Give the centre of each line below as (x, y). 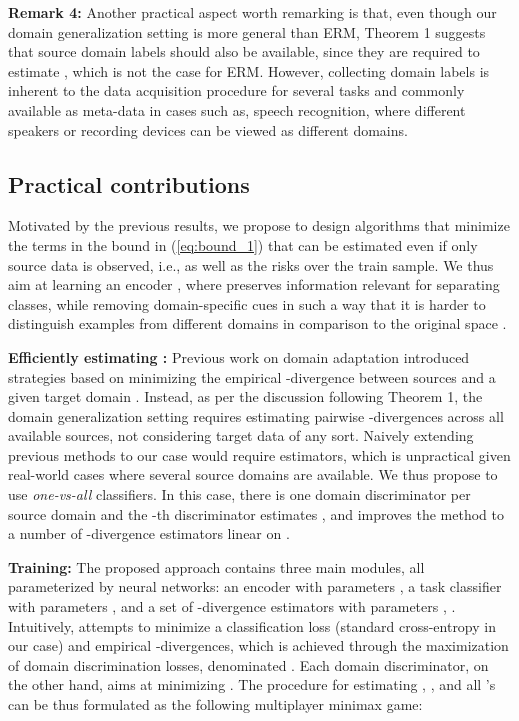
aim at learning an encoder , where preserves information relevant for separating (254, 284)
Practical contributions (129, 183)
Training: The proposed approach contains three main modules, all (216, 566)
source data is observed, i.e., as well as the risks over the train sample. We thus (251, 264)
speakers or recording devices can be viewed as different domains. (208, 129)
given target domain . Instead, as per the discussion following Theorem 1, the (245, 396)
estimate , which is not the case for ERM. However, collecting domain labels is (249, 70)
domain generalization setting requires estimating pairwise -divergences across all (256, 415)
